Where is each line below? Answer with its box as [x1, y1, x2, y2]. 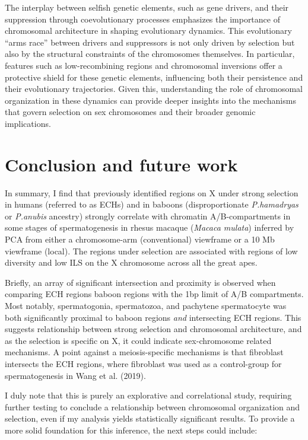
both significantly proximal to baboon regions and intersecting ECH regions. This [5, 311, 301, 323]
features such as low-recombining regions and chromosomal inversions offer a [5, 59, 282, 71]
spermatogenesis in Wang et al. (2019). [5, 369, 146, 381]
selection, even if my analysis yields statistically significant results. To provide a [5, 412, 295, 425]
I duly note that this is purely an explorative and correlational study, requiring [5, 389, 292, 401]
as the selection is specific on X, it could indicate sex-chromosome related [5, 334, 272, 346]
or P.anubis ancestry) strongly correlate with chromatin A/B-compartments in [5, 209, 291, 222]
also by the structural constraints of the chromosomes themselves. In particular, [5, 47, 295, 60]
